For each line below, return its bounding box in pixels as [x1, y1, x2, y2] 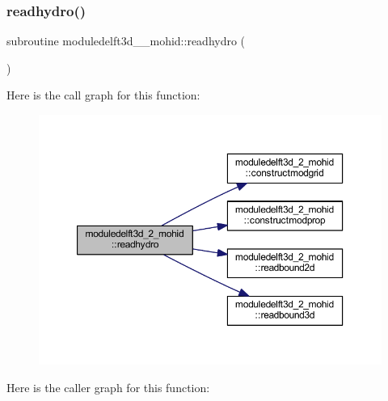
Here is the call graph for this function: [6, 87, 200, 103]
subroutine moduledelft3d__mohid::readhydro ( [6, 32, 246, 49]
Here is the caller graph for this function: [6, 378, 210, 395]
